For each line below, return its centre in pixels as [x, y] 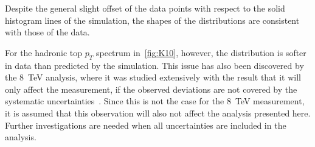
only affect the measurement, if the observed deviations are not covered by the [151, 89]
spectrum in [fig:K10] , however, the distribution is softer [201, 52]
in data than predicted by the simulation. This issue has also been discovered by [154, 65]
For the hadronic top [44, 52]
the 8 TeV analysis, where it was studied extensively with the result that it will [153, 77]
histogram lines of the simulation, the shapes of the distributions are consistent [152, 20]
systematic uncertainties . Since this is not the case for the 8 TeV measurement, [155, 101]
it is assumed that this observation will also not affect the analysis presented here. [158, 113]
